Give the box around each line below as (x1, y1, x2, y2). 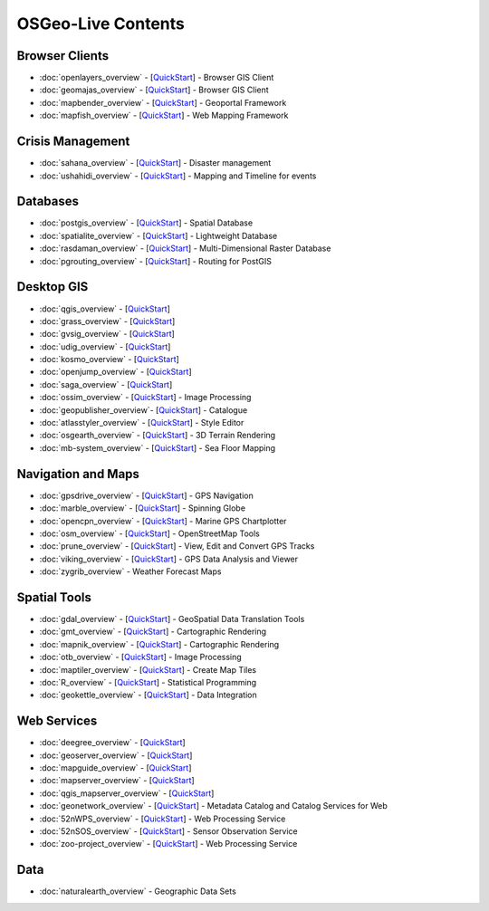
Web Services (16, 714, 98, 729)
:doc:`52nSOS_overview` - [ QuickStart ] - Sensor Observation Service (39, 825, 298, 837)
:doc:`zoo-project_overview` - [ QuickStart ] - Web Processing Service (39, 839, 298, 849)
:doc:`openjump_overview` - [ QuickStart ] (39, 367, 192, 378)
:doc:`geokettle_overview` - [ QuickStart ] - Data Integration (39, 689, 257, 701)
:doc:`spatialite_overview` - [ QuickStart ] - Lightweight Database (39, 230, 278, 241)
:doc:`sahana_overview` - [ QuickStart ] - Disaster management (39, 158, 272, 168)
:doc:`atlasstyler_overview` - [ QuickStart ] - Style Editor (39, 417, 244, 428)
